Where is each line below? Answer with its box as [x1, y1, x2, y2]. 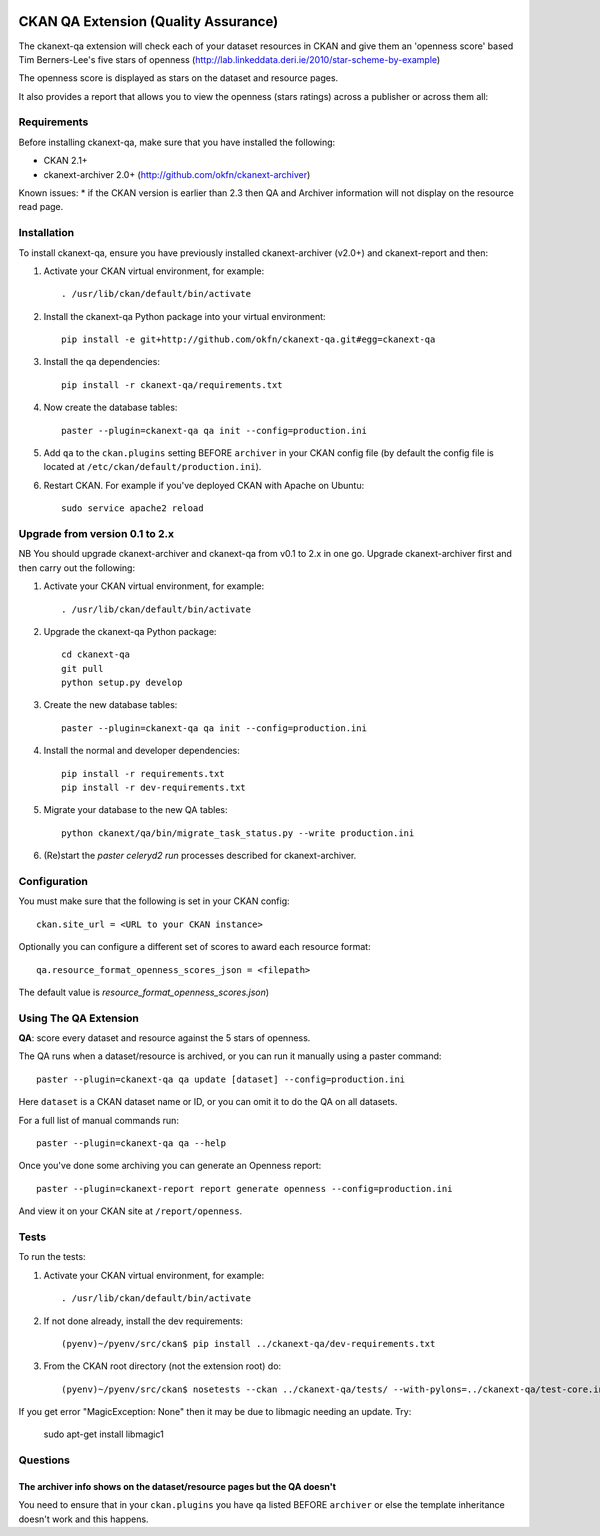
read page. [18, 201, 64, 213]
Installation [18, 226, 75, 240]
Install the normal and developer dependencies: [43, 745, 240, 757]
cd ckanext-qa [61, 649, 130, 660]
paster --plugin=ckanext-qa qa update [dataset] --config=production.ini [36, 1073, 406, 1085]
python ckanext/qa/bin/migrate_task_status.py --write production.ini [61, 827, 415, 839]
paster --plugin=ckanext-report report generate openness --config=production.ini [36, 1183, 453, 1194]
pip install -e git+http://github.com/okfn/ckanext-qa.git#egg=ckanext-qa [61, 334, 436, 345]
